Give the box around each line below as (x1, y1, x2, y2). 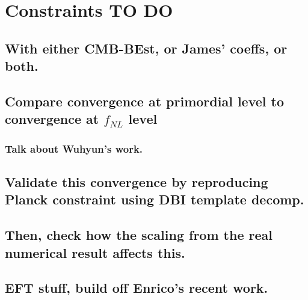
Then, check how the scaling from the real (5, 225, 273, 244)
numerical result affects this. (5, 243, 185, 262)
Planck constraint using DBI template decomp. (5, 190, 304, 209)
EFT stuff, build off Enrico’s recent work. (5, 278, 268, 297)
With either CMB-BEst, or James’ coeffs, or (5, 38, 288, 57)
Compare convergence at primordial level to (5, 91, 285, 110)
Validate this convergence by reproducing (5, 172, 268, 191)
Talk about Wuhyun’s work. (5, 141, 143, 156)
